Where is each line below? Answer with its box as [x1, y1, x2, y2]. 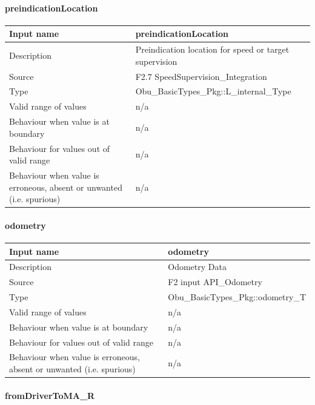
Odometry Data [168, 260, 227, 273]
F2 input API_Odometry [168, 275, 262, 288]
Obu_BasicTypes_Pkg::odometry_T [168, 291, 306, 303]
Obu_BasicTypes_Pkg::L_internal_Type [135, 85, 291, 97]
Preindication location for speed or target [135, 43, 290, 56]
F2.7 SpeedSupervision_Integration [135, 70, 267, 82]
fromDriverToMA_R [5, 389, 95, 401]
